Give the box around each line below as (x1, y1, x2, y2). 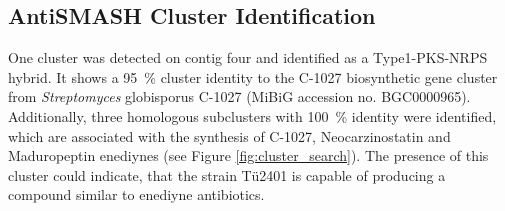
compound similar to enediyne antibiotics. (8, 184, 265, 205)
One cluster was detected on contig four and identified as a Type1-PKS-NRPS (8, 47, 488, 68)
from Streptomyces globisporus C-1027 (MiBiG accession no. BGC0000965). (8, 86, 471, 107)
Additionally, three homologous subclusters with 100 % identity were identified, (8, 105, 497, 126)
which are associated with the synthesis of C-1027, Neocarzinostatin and (8, 125, 451, 146)
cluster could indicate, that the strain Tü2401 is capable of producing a (8, 164, 446, 185)
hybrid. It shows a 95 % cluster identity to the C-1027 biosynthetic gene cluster (8, 66, 498, 87)
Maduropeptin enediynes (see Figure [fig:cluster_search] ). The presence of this (8, 145, 489, 166)
